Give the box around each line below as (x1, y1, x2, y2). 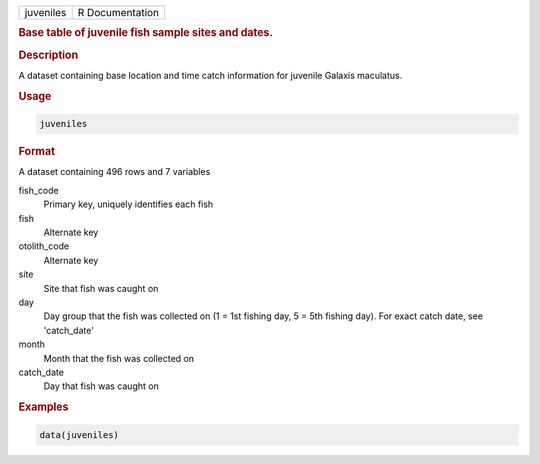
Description (18, 48, 79, 62)
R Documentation (77, 6, 160, 19)
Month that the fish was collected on (43, 352, 195, 364)
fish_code (18, 184, 59, 196)
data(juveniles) (39, 429, 120, 440)
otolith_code (18, 240, 70, 252)
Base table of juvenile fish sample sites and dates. (18, 26, 274, 40)
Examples (18, 400, 69, 414)
